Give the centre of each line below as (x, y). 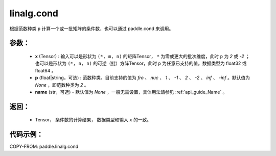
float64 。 (45, 70)
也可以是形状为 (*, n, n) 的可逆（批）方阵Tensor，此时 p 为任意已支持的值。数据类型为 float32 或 (141, 63)
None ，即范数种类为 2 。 (62, 85)
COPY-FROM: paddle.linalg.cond (44, 147)
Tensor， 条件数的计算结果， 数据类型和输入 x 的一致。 (93, 120)
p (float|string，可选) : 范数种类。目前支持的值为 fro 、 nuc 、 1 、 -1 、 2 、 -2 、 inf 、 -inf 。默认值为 (143, 78)
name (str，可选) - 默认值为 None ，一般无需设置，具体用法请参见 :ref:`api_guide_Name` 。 (131, 92)
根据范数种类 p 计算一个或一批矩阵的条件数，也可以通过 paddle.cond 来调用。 (91, 29)
